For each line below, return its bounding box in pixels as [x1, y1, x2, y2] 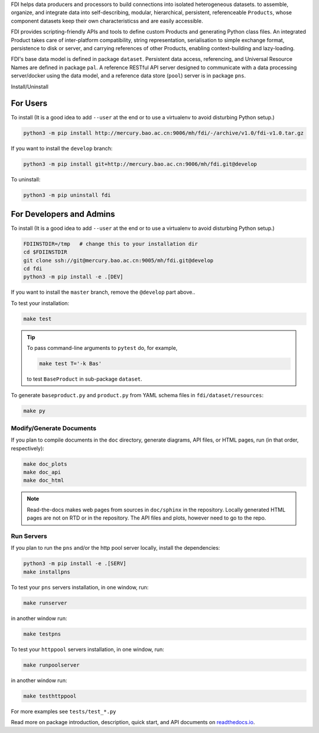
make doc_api [23, 469, 61, 475]
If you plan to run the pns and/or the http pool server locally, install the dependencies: [11, 544, 220, 552]
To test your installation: [11, 299, 70, 307]
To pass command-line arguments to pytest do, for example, [27, 345, 178, 352]
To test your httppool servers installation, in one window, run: [11, 646, 165, 653]
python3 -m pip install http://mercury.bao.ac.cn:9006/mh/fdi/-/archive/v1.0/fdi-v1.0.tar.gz [23, 130, 304, 137]
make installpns [23, 568, 71, 575]
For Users [11, 98, 48, 109]
